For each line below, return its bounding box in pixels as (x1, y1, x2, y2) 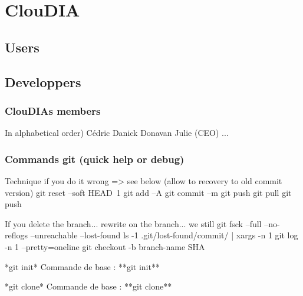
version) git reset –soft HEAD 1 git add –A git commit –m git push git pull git (5, 186, 292, 198)
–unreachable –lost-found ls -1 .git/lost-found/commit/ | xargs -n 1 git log (30, 229, 298, 241)
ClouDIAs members (5, 103, 101, 118)
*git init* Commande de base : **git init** (5, 260, 160, 272)
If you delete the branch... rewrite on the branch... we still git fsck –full (5, 217, 262, 230)
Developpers (5, 72, 81, 91)
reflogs (5, 229, 28, 241)
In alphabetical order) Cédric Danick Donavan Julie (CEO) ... (5, 127, 229, 139)
